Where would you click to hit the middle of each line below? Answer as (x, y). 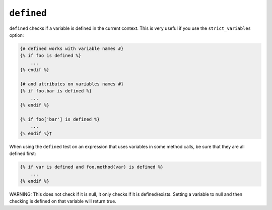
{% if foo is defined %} (51, 56)
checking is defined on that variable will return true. (63, 201)
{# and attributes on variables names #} (72, 84)
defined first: (23, 153)
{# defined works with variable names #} (72, 48)
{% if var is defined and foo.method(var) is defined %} (92, 167)
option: (17, 35)
